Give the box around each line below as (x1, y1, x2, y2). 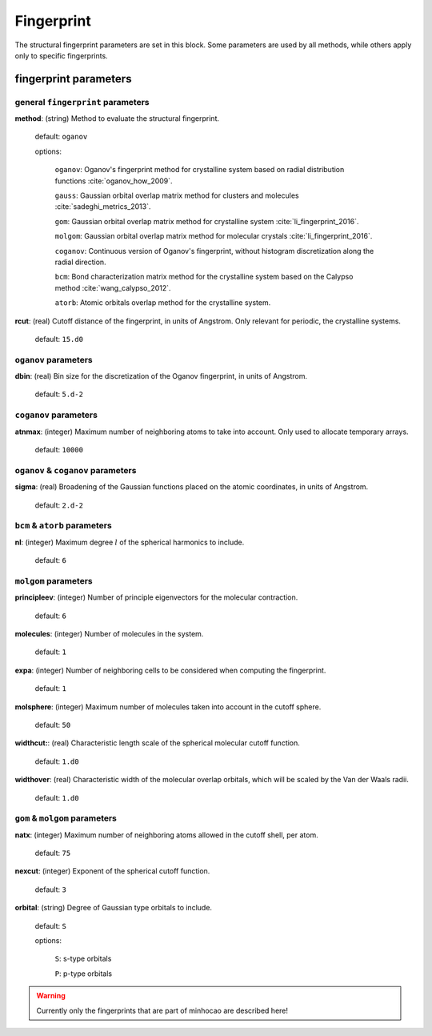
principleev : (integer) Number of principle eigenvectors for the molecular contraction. (14, 592, 298, 602)
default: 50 (34, 720, 71, 729)
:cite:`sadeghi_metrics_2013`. (54, 202, 151, 211)
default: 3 (34, 885, 67, 894)
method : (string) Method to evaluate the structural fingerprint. (14, 114, 220, 123)
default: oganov (34, 132, 88, 142)
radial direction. (54, 257, 107, 267)
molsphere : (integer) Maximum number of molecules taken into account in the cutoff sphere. (14, 701, 322, 712)
